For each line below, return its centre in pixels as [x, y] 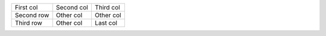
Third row [28, 23]
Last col [106, 23]
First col [26, 7]
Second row [32, 15]
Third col [107, 7]
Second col [72, 7]
